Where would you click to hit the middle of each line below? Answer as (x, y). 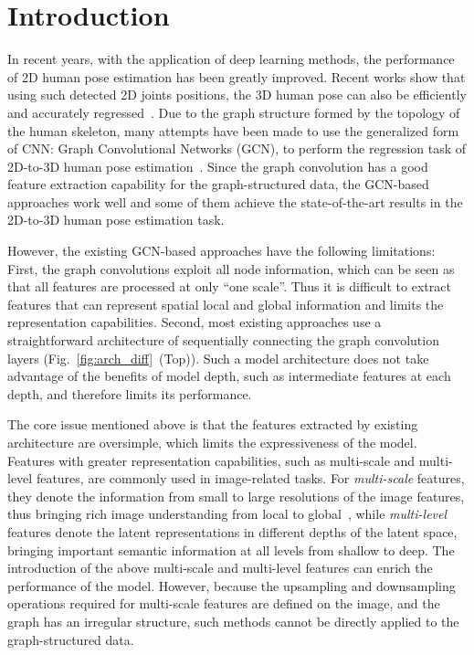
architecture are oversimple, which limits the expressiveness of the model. (212, 442)
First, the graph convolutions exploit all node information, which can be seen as (231, 268)
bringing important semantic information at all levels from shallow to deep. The (231, 549)
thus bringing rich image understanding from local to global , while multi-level (227, 514)
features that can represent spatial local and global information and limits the (226, 304)
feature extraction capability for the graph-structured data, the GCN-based (218, 184)
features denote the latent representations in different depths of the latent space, (232, 531)
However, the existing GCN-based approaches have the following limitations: (221, 251)
